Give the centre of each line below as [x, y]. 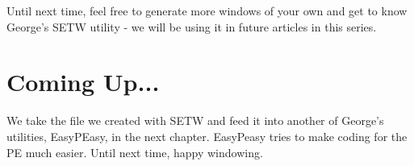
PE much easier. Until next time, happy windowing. [135, 152]
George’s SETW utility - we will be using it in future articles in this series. [192, 26]
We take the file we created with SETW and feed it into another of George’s [195, 120]
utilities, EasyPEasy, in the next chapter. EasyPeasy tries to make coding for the [207, 136]
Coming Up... [83, 82]
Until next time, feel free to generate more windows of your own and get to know [207, 10]
